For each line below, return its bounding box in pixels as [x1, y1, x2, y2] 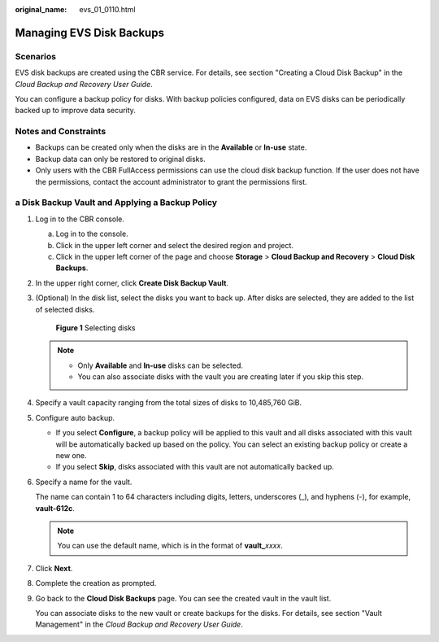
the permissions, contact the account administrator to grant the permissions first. [35, 177, 308, 186]
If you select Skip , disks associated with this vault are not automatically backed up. [55, 462, 335, 472]
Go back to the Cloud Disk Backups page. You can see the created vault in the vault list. [35, 593, 332, 603]
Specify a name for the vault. [35, 477, 133, 487]
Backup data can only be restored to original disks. [35, 154, 206, 164]
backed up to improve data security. [15, 106, 136, 116]
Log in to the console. [55, 229, 129, 239]
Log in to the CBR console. [35, 214, 125, 224]
